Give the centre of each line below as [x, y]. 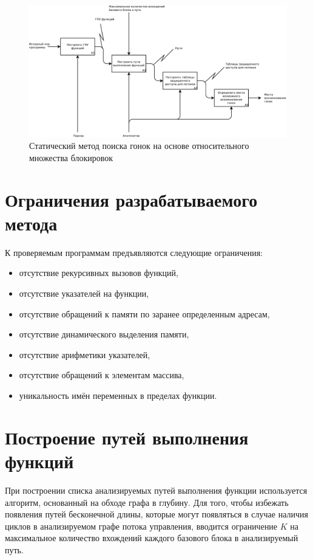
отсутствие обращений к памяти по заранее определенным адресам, [144, 313]
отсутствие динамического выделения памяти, [104, 334]
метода [31, 223]
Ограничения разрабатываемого [131, 199]
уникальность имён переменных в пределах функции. [118, 396]
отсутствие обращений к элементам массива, [102, 375]
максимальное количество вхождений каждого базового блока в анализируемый [152, 538]
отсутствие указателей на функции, [84, 293]
